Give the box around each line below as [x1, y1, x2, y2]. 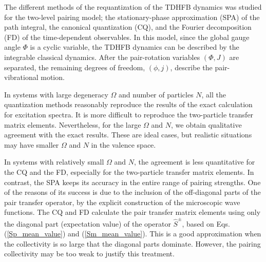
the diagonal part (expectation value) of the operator [4, 218, 171, 229]
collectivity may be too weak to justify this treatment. [4, 248, 175, 259]
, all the [201, 89, 226, 99]
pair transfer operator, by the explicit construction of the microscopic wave [4, 196, 240, 207]
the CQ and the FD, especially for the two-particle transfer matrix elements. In [4, 166, 254, 177]
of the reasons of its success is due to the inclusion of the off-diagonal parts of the [4, 187, 261, 197]
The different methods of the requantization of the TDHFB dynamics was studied [4, 2, 262, 12]
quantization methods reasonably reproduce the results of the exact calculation [4, 99, 253, 110]
